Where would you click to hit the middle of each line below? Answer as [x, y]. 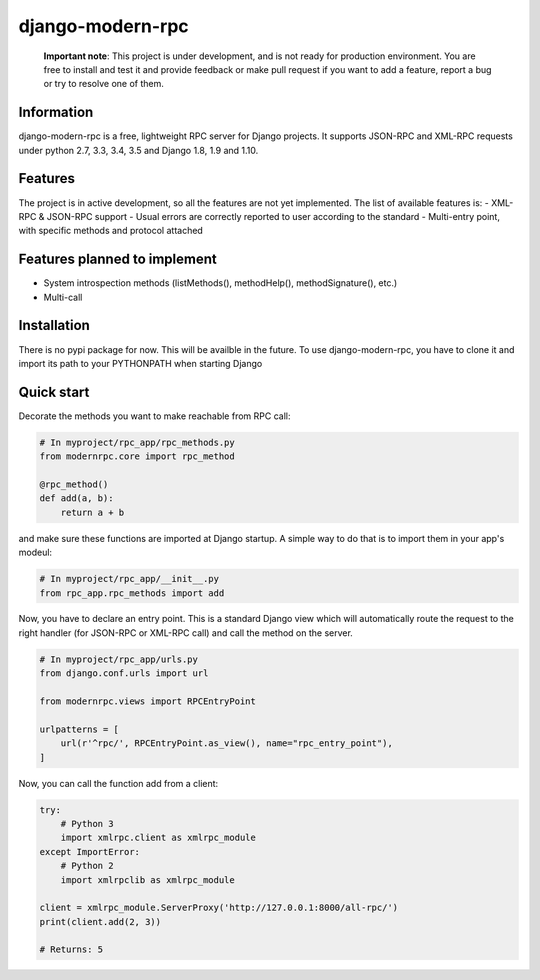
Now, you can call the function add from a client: [118, 783]
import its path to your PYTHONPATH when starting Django [140, 363]
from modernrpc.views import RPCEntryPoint [148, 701]
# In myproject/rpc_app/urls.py [119, 659]
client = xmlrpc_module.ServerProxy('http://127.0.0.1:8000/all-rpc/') [219, 908]
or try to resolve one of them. [103, 84]
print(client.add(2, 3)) [100, 921]
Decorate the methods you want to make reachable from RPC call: [154, 416]
